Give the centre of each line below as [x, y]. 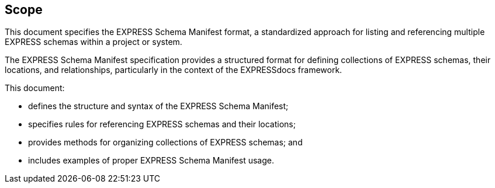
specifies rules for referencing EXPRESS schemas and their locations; [162, 124]
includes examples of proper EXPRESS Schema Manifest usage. [151, 161]
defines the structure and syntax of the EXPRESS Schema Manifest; [158, 106]
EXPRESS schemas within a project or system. [94, 42]
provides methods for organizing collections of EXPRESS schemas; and [165, 142]
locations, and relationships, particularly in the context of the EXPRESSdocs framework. [174, 70]
